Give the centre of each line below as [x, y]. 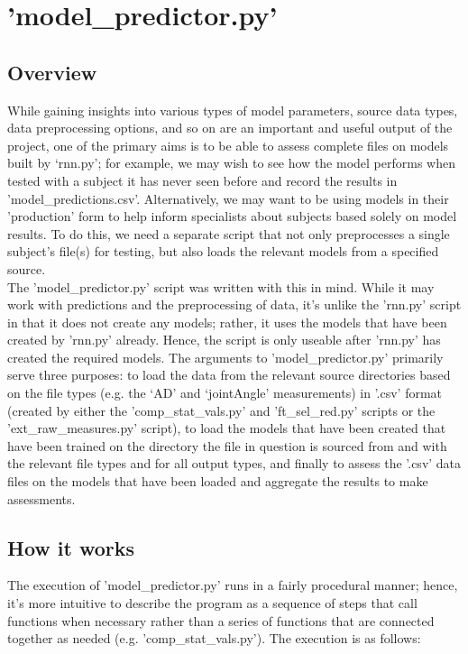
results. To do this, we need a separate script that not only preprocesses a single [229, 233]
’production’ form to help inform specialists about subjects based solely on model [232, 216]
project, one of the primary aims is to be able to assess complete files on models [228, 145]
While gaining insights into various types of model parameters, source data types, [233, 110]
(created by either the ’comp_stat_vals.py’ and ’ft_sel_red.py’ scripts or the [221, 410]
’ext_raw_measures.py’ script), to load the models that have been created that [227, 428]
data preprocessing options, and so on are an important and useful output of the [230, 128]
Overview [52, 72]
